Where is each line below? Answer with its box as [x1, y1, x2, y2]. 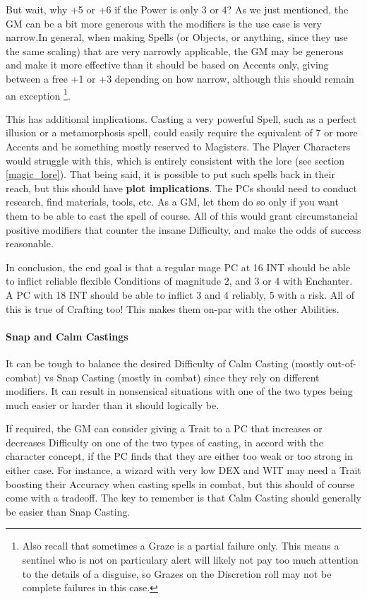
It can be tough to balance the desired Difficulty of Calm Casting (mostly [6, 355, 325, 370]
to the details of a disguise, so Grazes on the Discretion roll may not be [22, 566, 332, 581]
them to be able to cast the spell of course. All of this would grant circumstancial [6, 208, 358, 223]
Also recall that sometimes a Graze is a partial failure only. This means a [22, 538, 339, 553]
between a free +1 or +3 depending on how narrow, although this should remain [6, 71, 354, 85]
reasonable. [6, 236, 54, 251]
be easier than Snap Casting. [6, 504, 131, 518]
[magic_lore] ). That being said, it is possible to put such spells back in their [6, 167, 335, 182]
